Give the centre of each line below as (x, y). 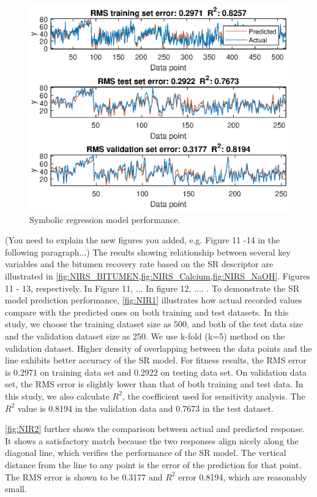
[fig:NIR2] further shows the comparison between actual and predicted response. (155, 429)
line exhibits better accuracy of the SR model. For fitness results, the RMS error (156, 360)
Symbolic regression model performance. (105, 219)
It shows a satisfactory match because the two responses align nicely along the (152, 440)
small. (16, 489)
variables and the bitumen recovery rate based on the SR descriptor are (139, 264)
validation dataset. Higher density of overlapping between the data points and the (158, 348)
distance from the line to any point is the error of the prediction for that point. (153, 464)
